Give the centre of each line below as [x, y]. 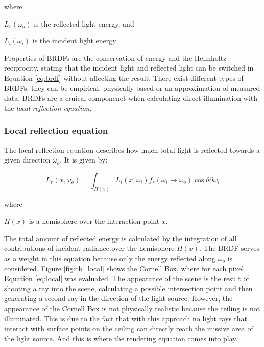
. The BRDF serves [229, 248]
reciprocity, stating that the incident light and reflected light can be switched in [129, 68]
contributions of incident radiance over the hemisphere [89, 248]
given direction [27, 160]
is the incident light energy [74, 41]
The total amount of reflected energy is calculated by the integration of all [121, 238]
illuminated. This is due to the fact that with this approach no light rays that [126, 318]
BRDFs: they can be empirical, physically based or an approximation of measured [132, 88]
